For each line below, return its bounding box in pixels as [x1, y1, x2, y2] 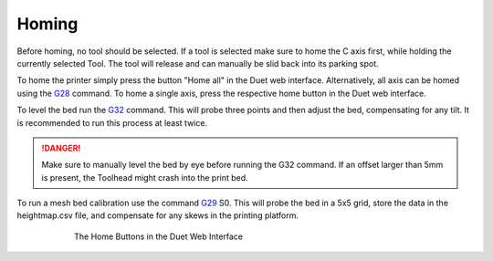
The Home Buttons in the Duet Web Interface [74, 231, 244, 242]
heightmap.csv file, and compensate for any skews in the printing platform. [16, 210, 299, 221]
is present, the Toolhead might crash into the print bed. [41, 172, 248, 183]
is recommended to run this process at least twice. [16, 117, 208, 128]
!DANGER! [41, 142, 81, 153]
